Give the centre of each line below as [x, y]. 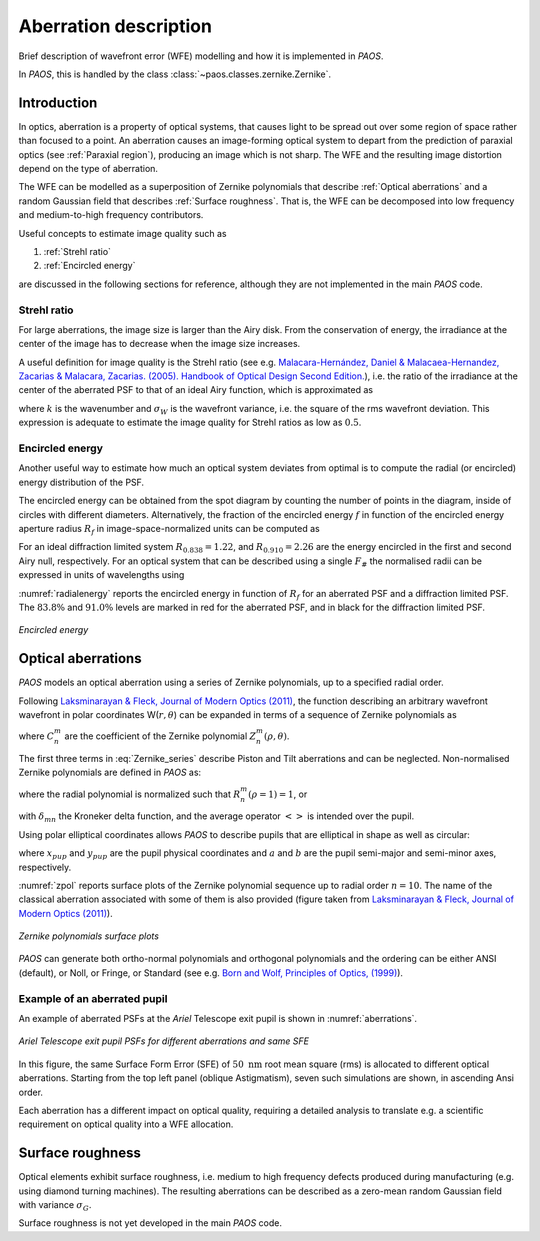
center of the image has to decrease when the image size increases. [159, 344]
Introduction [58, 102]
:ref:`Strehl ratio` [77, 251]
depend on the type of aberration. [88, 169]
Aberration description [115, 26]
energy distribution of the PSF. [81, 482]
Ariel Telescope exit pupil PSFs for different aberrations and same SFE [164, 1041]
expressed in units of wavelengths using [101, 575]
